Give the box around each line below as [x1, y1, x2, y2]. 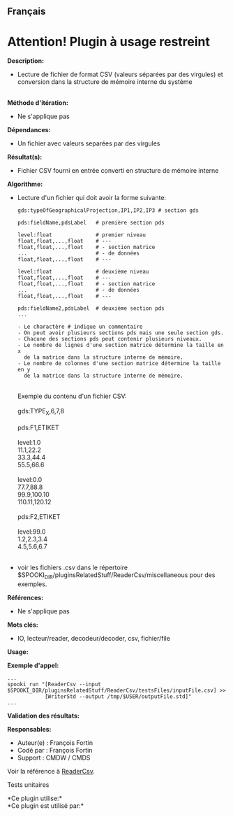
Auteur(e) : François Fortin [17, 738, 93, 747]
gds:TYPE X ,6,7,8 [17, 407, 65, 417]
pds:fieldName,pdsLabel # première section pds [17, 220, 165, 227]
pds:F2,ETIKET [17, 513, 61, 521]
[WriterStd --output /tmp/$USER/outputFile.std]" [44, 692, 192, 700]
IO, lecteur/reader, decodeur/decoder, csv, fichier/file [17, 634, 171, 642]
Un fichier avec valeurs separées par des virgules [17, 139, 160, 148]
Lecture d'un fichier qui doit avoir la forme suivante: [17, 194, 166, 202]
